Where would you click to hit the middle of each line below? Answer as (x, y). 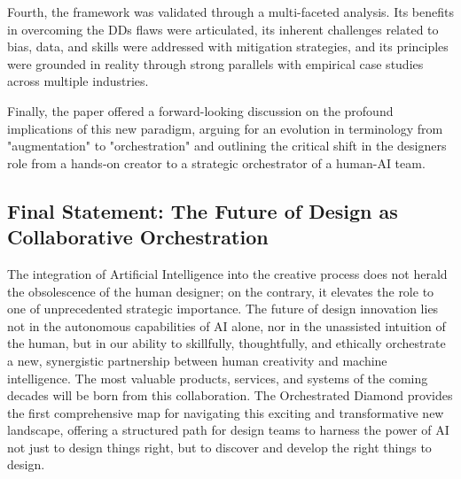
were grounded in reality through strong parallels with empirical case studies (215, 63)
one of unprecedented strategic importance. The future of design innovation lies (223, 309)
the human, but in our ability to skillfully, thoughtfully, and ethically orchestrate (227, 343)
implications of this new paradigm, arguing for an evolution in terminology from (225, 128)
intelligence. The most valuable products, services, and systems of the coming (218, 378)
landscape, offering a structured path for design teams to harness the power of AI (228, 430)
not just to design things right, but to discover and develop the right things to (219, 447)
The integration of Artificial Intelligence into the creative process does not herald (227, 273)
